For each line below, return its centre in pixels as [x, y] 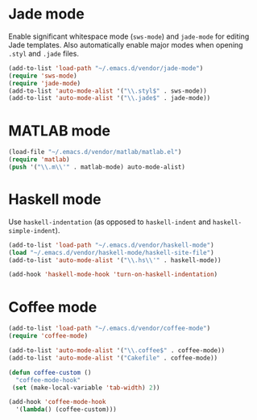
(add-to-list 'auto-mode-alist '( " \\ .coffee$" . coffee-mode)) [117, 351]
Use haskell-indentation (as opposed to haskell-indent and [110, 222]
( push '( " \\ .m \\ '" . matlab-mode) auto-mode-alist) [97, 167]
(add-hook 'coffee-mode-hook [57, 402]
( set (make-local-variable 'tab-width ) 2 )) [86, 388]
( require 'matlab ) [39, 160]
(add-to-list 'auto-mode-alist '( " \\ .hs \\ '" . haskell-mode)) [115, 260]
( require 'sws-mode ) [43, 76]
